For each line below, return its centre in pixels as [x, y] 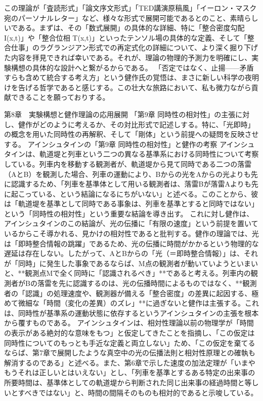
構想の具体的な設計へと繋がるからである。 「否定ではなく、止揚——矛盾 [132, 67]
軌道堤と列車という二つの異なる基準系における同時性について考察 [149, 154]
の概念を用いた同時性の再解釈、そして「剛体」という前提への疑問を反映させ [131, 134]
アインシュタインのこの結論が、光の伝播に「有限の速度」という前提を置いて [131, 223]
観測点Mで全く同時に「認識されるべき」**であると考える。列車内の [138, 273]
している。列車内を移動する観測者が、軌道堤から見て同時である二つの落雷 [128, 163]
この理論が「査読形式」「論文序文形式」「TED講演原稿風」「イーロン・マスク [130, 8]
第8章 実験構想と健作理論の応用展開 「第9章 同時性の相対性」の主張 [120, 114]
